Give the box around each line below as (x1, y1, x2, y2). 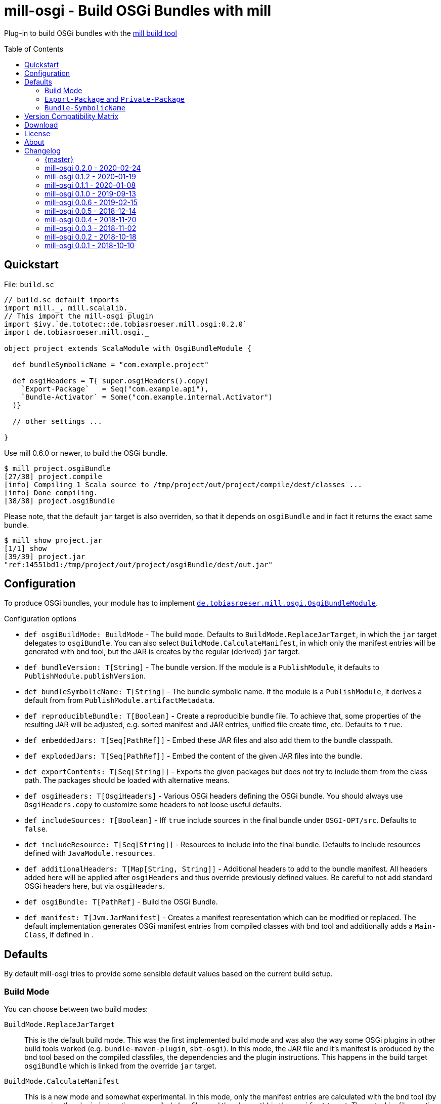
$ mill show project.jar (4, 536, 102, 544)
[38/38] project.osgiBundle (4, 496, 115, 505)
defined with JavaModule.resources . (24, 849, 155, 858)
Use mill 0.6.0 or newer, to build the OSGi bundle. (4, 448, 168, 457)
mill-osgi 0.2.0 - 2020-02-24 (45, 163, 141, 172)
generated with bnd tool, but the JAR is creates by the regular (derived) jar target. (24, 647, 300, 656)
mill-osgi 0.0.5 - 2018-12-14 (45, 206, 137, 215)
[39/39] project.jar (4, 552, 85, 561)
